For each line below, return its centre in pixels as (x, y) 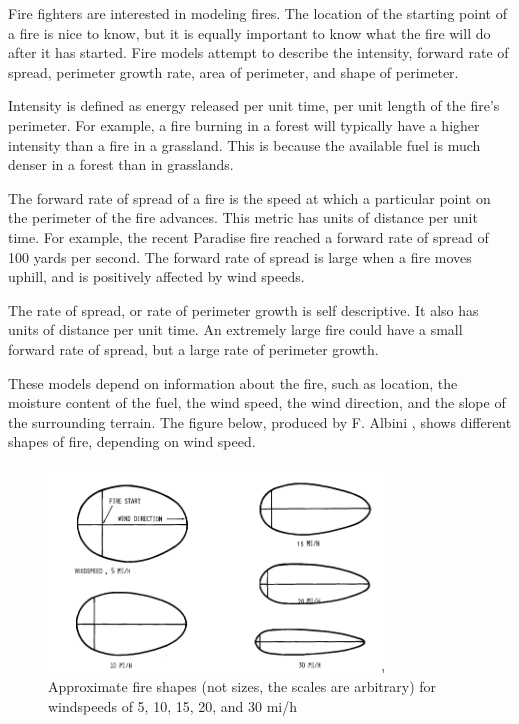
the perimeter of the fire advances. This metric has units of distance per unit (243, 217)
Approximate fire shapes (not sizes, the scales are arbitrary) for (242, 686)
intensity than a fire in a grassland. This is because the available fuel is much (244, 144)
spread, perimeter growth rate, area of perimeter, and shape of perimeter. (233, 71)
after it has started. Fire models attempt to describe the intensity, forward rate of (258, 52)
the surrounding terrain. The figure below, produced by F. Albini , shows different (260, 421)
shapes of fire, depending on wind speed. (132, 441)
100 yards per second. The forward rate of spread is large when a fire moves (240, 256)
